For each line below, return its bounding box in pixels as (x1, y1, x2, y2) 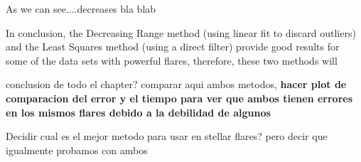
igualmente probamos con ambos (6, 142, 148, 157)
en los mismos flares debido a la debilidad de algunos (6, 104, 271, 119)
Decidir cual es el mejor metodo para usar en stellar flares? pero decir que (6, 129, 328, 144)
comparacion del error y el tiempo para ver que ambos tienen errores (6, 90, 353, 105)
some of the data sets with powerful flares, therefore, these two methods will (6, 53, 338, 67)
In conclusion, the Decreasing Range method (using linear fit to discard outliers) (6, 25, 356, 40)
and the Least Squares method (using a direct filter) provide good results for (6, 39, 340, 54)
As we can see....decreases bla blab (6, 1, 156, 16)
